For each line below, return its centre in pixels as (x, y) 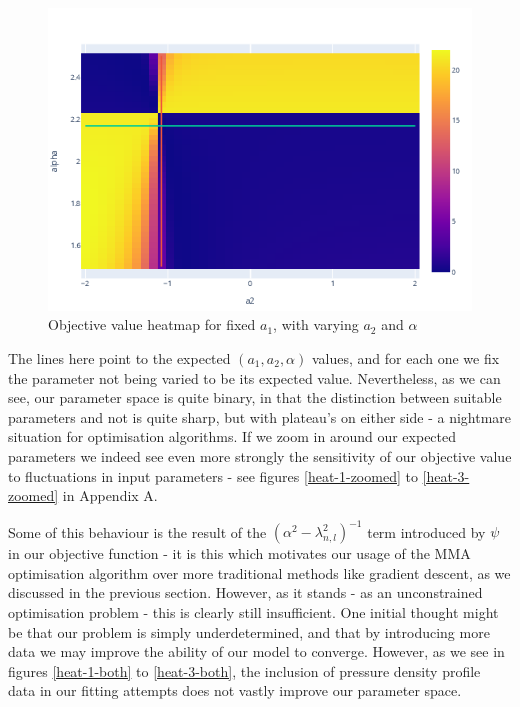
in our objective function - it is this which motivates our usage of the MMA (239, 553)
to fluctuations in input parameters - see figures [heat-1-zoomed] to (213, 475)
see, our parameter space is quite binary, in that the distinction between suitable (255, 397)
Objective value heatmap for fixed (152, 324)
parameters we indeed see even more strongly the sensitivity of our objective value (260, 456)
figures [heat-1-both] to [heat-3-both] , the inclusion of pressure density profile (244, 670)
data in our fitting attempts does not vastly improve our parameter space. (235, 690)
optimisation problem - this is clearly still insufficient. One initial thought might (253, 612)
